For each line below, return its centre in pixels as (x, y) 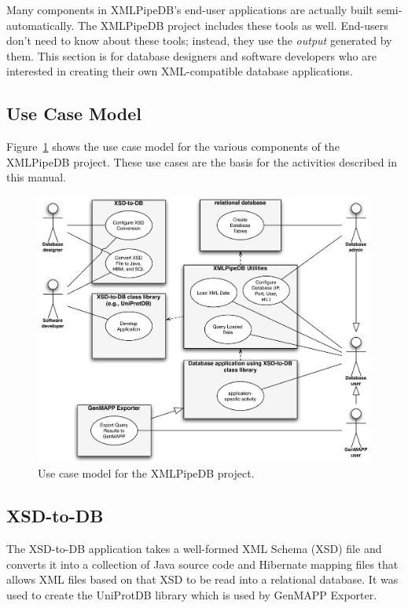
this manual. (36, 177)
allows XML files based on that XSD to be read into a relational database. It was (202, 579)
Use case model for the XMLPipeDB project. (146, 473)
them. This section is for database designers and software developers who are (191, 55)
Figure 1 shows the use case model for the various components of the (173, 147)
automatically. (40, 25)
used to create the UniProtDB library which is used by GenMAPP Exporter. (192, 594)
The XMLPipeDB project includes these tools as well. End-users (233, 25)
